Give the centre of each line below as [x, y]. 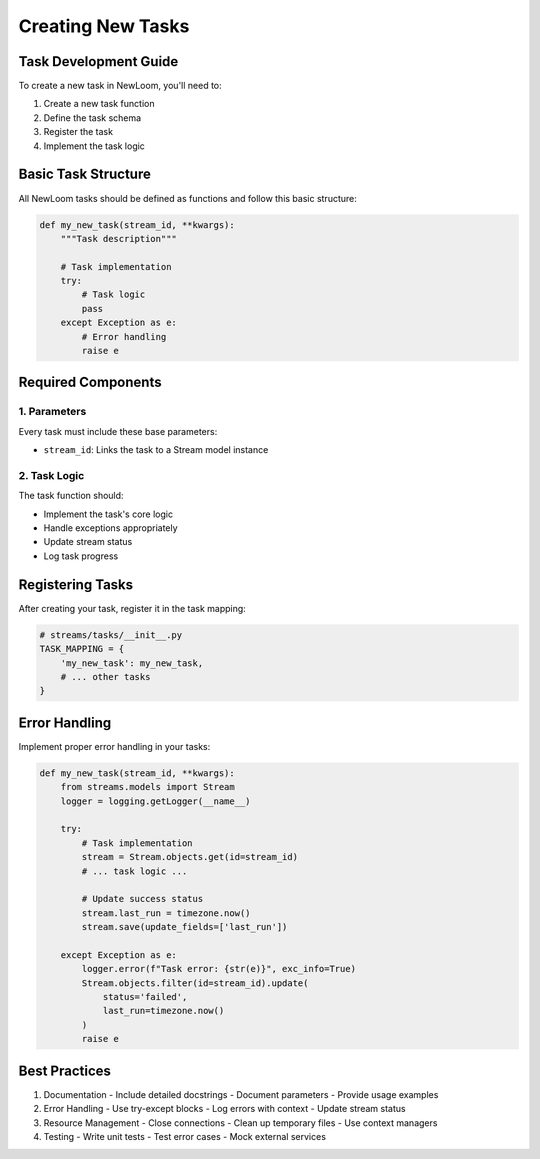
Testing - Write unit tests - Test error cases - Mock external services [185, 1136]
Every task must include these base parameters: [118, 431]
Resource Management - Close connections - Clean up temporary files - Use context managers [240, 1122]
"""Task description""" [118, 238]
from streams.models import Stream [147, 787]
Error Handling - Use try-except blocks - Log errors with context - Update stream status [224, 1109]
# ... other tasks [105, 676]
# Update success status [142, 899]
